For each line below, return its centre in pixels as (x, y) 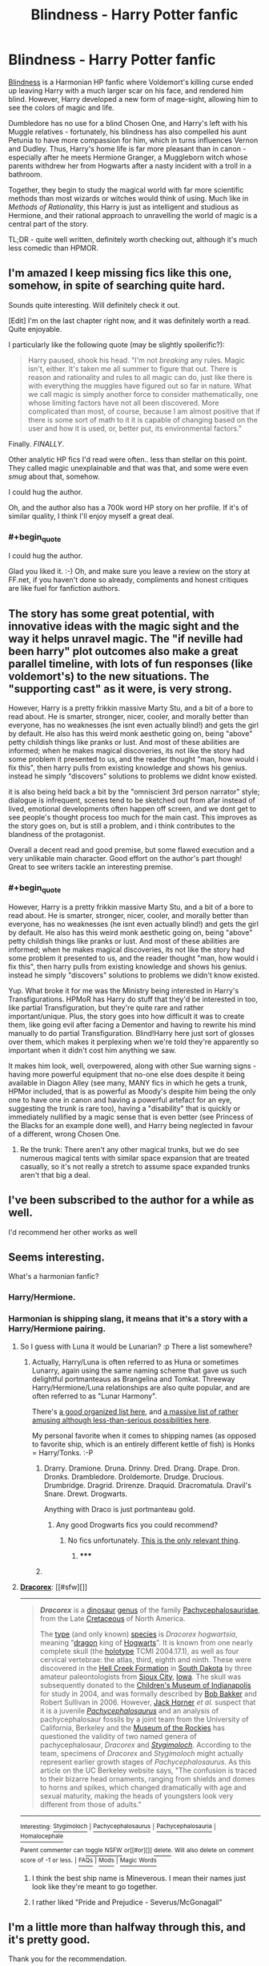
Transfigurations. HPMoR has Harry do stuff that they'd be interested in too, (133, 999)
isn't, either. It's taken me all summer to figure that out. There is (132, 368)
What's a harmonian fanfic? (54, 1276)
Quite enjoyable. (35, 329)
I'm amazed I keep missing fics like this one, (120, 273)
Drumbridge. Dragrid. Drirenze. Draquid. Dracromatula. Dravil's (148, 1485)
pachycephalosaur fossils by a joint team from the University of (144, 1719)
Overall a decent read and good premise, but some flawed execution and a (131, 850)
